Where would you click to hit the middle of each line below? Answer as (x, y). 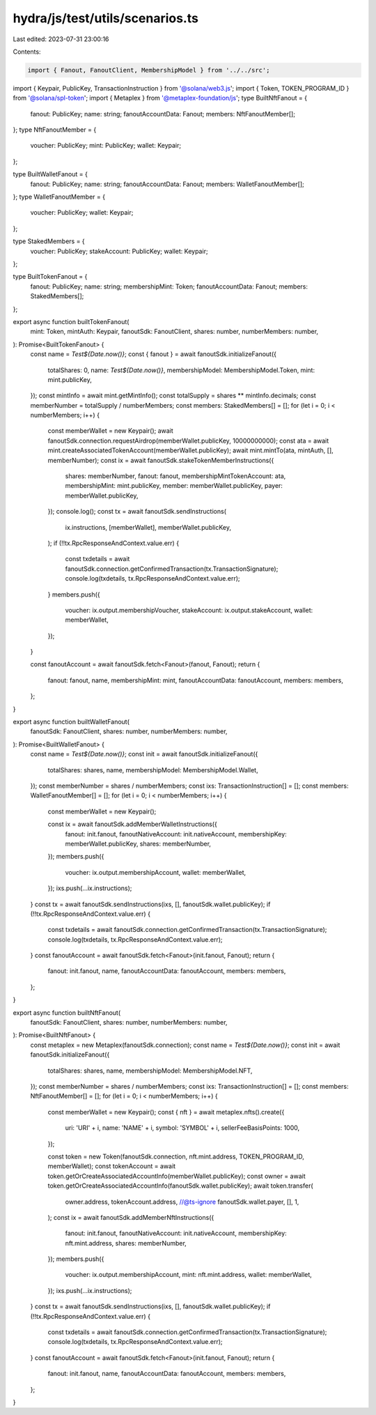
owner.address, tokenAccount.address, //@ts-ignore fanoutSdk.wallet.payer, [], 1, (182, 1202)
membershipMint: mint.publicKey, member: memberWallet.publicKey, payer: (174, 486)
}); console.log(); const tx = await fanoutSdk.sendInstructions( (137, 512)
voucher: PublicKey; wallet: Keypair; (82, 213)
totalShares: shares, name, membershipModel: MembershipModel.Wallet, (153, 770)
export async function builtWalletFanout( (71, 722)
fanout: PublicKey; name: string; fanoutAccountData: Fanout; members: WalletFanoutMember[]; (167, 184)
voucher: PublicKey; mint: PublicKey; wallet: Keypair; (105, 146)
